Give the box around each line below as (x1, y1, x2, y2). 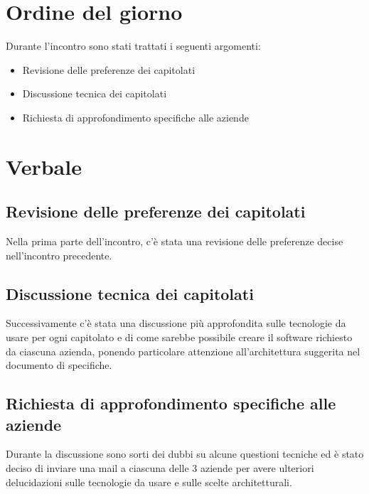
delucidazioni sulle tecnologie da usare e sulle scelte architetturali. (6, 474, 292, 489)
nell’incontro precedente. (6, 247, 112, 262)
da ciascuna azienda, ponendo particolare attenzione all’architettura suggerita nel (6, 343, 360, 358)
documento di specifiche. (6, 358, 112, 372)
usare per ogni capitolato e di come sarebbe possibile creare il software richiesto (6, 330, 353, 345)
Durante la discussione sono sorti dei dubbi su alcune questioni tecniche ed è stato (6, 446, 364, 461)
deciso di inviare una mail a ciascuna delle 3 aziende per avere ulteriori (6, 461, 314, 476)
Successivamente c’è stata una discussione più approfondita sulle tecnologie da (6, 316, 346, 331)
